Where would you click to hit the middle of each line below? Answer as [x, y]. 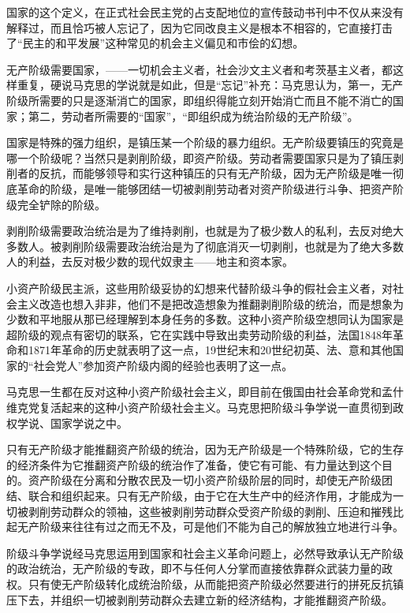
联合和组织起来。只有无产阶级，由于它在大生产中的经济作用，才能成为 [210, 496]
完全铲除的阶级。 [61, 204]
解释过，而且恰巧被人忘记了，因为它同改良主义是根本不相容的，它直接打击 [199, 27]
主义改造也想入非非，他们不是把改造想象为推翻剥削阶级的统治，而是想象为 [210, 303]
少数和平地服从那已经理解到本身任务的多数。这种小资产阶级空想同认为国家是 [205, 319]
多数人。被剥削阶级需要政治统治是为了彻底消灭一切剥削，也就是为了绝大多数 [205, 246]
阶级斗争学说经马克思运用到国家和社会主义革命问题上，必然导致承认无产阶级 [205, 553]
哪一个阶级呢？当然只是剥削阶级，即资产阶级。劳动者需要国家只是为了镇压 [199, 157]
